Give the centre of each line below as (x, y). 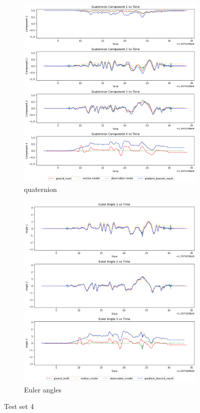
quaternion (40, 189)
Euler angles (43, 389)
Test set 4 (19, 406)
